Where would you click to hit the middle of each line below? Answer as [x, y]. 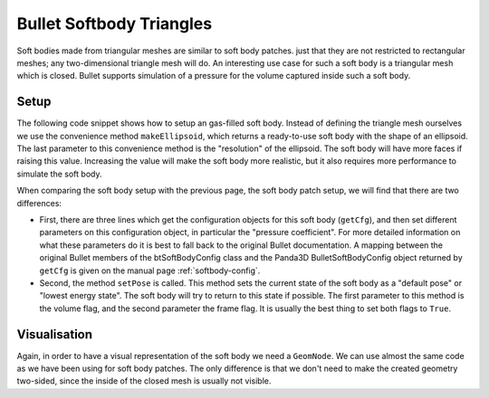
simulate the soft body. [59, 174]
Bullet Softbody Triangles [115, 24]
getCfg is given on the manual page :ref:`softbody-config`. [150, 270]
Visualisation [55, 334]
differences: [39, 203]
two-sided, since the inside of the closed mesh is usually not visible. [144, 381]
